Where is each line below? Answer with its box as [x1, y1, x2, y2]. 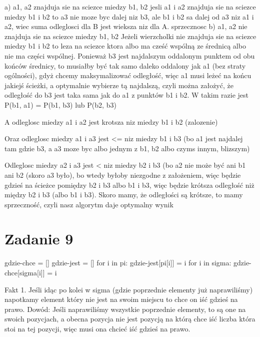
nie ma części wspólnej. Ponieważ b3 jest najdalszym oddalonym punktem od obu [4, 50, 255, 61]
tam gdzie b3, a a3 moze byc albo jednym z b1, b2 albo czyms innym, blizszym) [4, 143, 250, 153]
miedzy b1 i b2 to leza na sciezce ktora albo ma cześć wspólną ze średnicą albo [4, 41, 246, 51]
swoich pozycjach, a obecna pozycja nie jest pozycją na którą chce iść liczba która [4, 313, 255, 324]
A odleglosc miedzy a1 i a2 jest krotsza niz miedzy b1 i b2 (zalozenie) [4, 116, 218, 127]
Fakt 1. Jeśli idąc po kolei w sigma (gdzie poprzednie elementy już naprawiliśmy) [4, 284, 253, 294]
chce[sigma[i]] [4, 267, 45, 277]
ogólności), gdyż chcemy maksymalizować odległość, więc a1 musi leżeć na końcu [4, 70, 251, 81]
